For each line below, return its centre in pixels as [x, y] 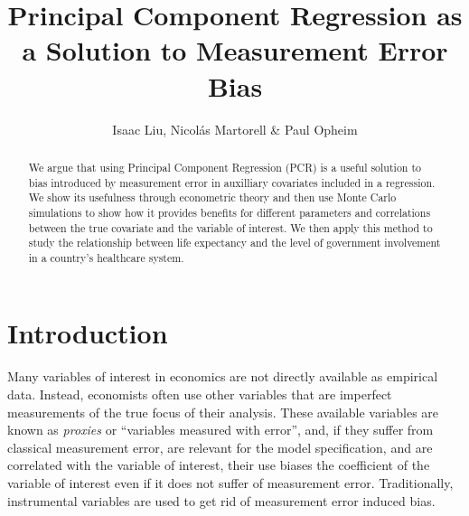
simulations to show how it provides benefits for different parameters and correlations [230, 212]
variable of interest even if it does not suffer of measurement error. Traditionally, [230, 482]
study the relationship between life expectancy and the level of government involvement [234, 243]
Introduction [88, 333]
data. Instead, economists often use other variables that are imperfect [200, 394]
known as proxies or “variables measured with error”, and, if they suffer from [220, 430]
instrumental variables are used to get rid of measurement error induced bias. [221, 500]
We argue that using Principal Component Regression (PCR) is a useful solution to [225, 167]
